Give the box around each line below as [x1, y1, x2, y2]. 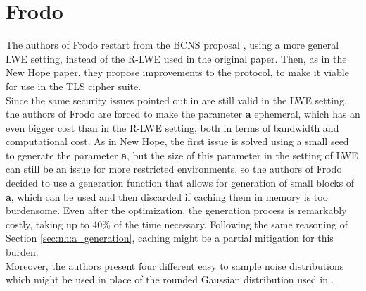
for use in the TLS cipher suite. [6, 78, 141, 93]
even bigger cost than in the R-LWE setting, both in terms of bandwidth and [6, 120, 339, 135]
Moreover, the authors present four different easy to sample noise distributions [6, 258, 344, 273]
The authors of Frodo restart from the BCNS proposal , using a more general [6, 37, 339, 52]
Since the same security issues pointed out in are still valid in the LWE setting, [6, 92, 347, 107]
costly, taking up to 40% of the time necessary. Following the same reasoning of [6, 216, 348, 231]
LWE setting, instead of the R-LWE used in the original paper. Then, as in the [6, 51, 347, 66]
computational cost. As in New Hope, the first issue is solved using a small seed [6, 134, 349, 149]
